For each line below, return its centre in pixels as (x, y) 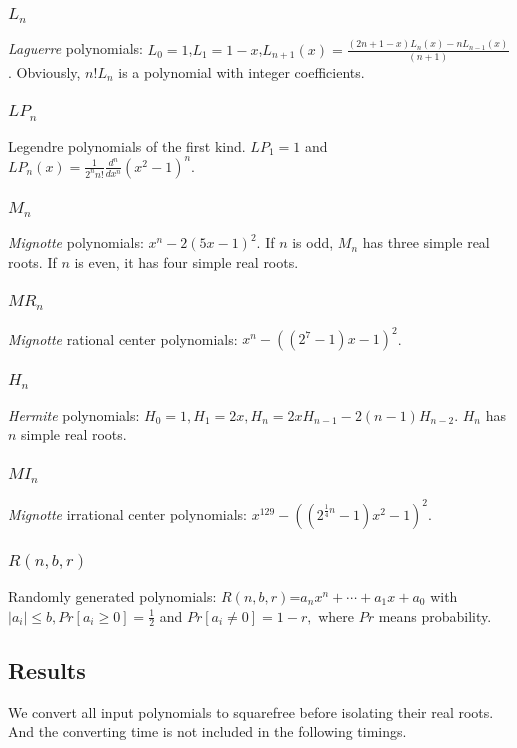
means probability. (435, 615)
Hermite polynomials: (74, 414)
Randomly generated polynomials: (112, 595)
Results (47, 669)
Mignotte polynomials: (76, 242)
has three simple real (426, 242)
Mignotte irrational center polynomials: (128, 513)
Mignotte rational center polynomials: (123, 338)
